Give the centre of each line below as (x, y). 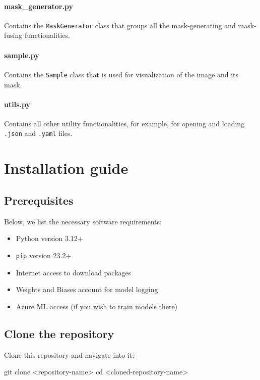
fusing (13, 35)
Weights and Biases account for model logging (87, 289)
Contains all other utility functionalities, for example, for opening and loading (124, 123)
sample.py (22, 55)
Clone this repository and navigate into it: (69, 354)
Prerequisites (39, 200)
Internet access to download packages (74, 272)
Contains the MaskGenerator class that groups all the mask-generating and (120, 25)
